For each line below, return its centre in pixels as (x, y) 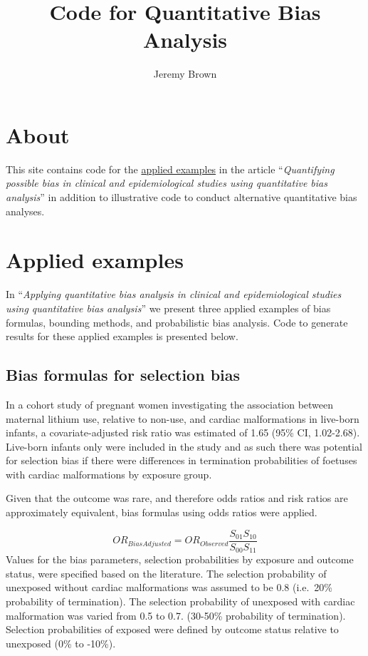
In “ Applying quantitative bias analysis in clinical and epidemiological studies (174, 294)
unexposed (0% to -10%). (61, 643)
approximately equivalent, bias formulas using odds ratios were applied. (162, 512)
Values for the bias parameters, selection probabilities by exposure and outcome (180, 559)
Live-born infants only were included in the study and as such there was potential (184, 446)
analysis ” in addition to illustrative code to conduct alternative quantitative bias (182, 197)
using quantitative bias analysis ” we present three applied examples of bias (168, 308)
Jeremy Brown (185, 74)
